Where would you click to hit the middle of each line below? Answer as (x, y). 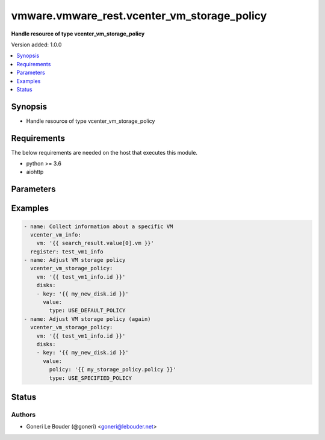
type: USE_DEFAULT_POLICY (87, 311)
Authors (23, 414)
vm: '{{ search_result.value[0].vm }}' (95, 243)
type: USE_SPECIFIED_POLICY (91, 378)
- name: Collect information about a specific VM (98, 226)
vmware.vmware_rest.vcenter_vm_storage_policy (139, 16)
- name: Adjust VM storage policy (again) (87, 319)
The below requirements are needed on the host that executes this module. (104, 152)
